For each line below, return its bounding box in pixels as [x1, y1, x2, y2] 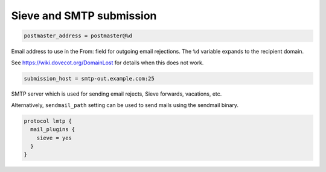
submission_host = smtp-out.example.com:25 [24, 75, 155, 82]
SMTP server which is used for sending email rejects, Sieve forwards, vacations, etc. [11, 90, 222, 97]
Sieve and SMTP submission [11, 9, 157, 22]
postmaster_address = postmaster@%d [24, 32, 133, 39]
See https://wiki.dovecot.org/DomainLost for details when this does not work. [11, 59, 204, 66]
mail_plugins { [30, 126, 75, 133]
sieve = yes [36, 134, 72, 141]
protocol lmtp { [24, 117, 72, 124]
